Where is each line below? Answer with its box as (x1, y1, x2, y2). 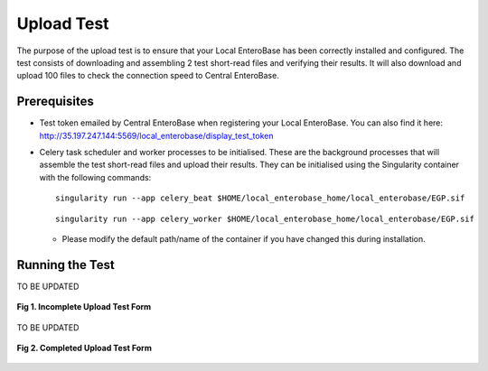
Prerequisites (16, 94, 94, 109)
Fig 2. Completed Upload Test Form (16, 343, 153, 354)
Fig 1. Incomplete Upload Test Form (16, 301, 152, 312)
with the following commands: (39, 172, 152, 182)
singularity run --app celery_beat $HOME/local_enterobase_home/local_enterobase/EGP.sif (55, 193, 465, 203)
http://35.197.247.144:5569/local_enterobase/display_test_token (39, 130, 274, 141)
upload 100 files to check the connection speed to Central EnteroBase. (16, 70, 279, 81)
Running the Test (16, 257, 115, 273)
